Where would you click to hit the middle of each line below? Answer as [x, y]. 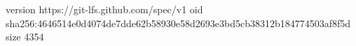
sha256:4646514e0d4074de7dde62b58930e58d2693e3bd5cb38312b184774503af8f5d [178, 23]
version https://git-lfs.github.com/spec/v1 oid [104, 9]
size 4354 [25, 37]
